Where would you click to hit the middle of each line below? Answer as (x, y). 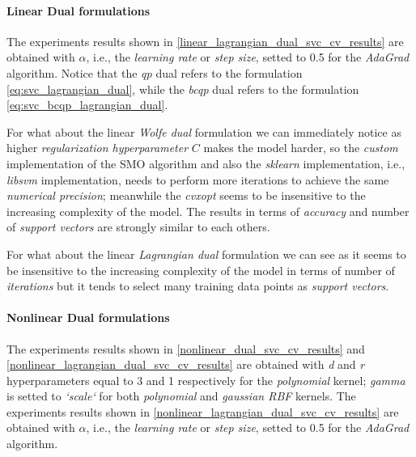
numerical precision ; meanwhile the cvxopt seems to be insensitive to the (186, 195)
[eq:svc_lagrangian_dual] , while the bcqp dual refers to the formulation (183, 89)
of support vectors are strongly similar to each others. (138, 227)
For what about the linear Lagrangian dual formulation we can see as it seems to (206, 254)
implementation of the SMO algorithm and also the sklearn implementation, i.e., (206, 163)
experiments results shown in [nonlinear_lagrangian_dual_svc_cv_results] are (203, 411)
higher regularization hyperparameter (98, 148)
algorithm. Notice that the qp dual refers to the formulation (155, 72)
